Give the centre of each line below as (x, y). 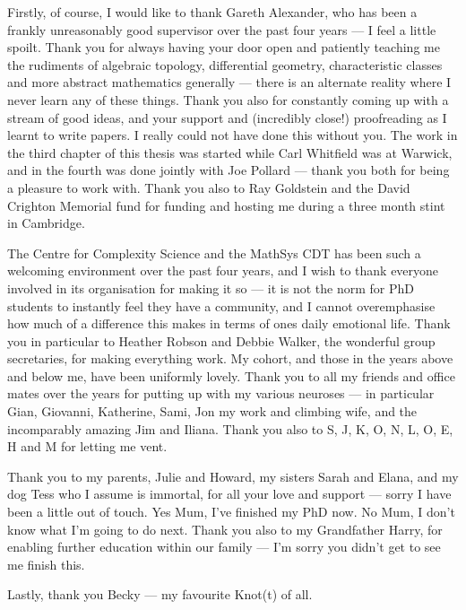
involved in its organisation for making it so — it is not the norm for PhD (211, 288)
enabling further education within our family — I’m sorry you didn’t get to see (224, 547)
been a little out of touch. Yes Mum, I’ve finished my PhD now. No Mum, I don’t (231, 512)
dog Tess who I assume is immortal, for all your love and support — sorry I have (229, 494)
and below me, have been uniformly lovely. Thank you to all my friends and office (231, 375)
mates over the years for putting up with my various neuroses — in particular (221, 393)
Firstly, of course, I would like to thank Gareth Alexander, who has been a (212, 12)
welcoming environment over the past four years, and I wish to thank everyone (223, 270)
